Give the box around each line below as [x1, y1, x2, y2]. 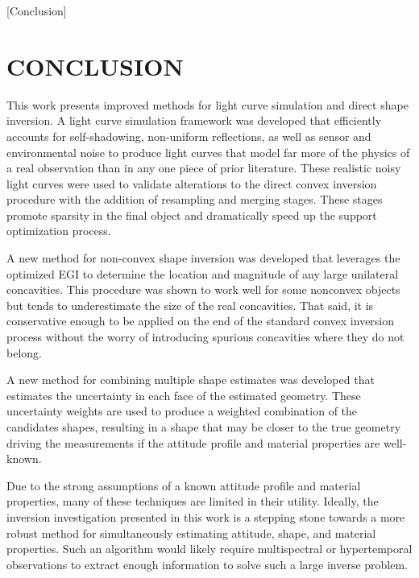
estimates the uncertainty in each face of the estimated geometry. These [6, 386, 361, 403]
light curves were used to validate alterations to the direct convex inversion [6, 175, 377, 192]
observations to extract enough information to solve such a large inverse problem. [6, 555, 408, 572]
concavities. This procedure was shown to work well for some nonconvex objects [6, 281, 400, 298]
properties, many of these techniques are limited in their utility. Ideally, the [6, 493, 379, 510]
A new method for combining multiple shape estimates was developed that [6, 371, 375, 388]
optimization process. [6, 222, 111, 239]
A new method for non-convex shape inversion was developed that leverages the [6, 250, 400, 266]
